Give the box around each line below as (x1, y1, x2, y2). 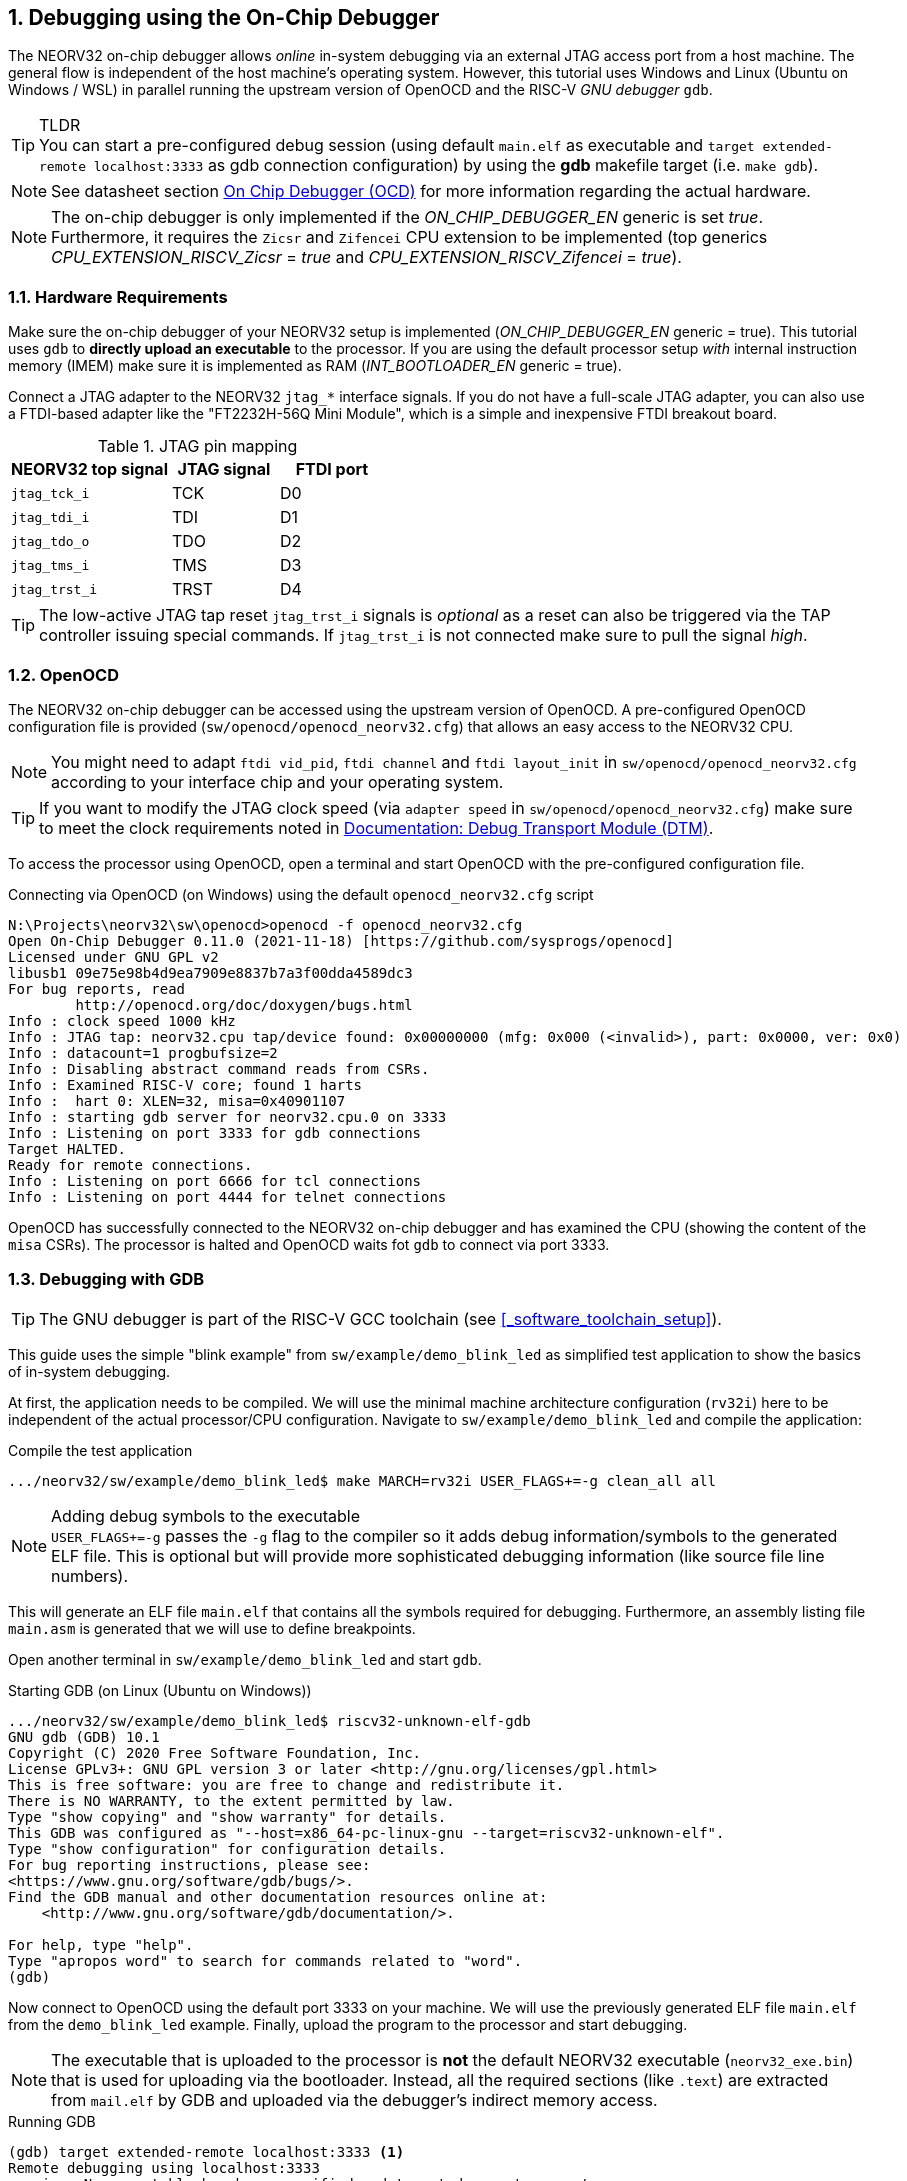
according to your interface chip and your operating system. (51, 771, 504, 792)
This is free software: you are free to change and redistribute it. (8, 1776, 565, 1793)
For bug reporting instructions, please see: (8, 1856, 371, 1873)
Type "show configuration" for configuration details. (8, 1840, 447, 1857)
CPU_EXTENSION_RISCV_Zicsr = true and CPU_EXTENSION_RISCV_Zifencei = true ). (51, 247, 682, 268)
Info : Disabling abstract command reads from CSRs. (8, 1060, 430, 1077)
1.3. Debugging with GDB (8, 1269, 205, 1290)
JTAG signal (177, 459, 271, 480)
